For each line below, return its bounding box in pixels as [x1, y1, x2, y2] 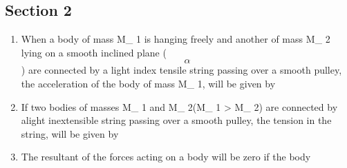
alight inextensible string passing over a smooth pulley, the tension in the [21, 113, 332, 127]
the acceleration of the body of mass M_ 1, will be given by [21, 76, 276, 90]
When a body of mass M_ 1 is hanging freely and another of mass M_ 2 [21, 32, 330, 46]
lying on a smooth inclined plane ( [21, 45, 167, 59]
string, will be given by [21, 126, 119, 140]
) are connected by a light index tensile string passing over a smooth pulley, [21, 63, 342, 77]
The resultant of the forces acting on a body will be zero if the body [21, 149, 311, 164]
